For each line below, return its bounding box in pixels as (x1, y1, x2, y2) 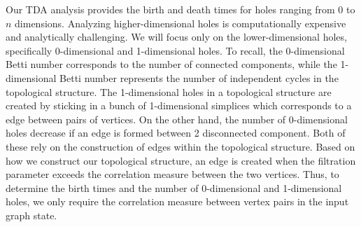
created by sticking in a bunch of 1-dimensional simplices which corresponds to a (6, 98, 352, 113)
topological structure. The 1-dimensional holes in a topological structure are (6, 84, 332, 99)
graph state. (6, 207, 57, 222)
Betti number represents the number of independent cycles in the (59, 70, 339, 85)
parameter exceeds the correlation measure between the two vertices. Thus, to (6, 167, 339, 181)
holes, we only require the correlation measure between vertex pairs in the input (6, 194, 349, 209)
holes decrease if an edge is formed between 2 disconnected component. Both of (6, 125, 346, 140)
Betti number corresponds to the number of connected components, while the (6, 57, 337, 71)
